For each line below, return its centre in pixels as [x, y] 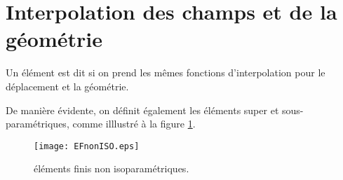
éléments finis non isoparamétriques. [112, 168]
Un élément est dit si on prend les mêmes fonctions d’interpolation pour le [166, 72]
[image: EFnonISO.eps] [87, 146]
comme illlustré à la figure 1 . [134, 124]
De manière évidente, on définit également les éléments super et [142, 110]
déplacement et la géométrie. [67, 86]
